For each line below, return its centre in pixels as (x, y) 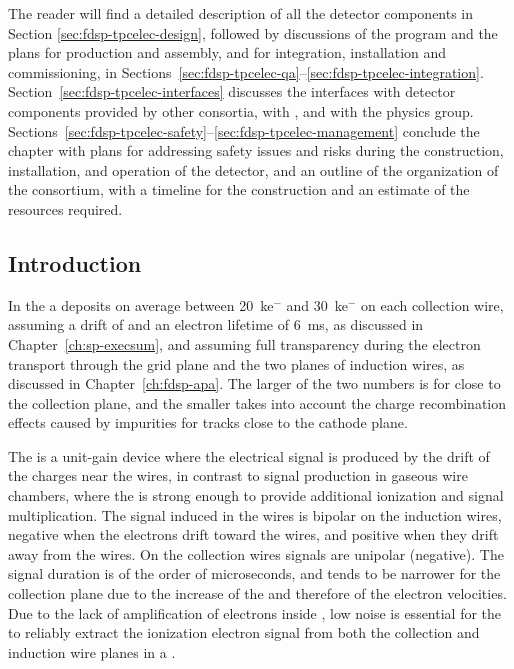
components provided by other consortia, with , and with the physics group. (241, 110)
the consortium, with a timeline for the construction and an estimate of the (239, 189)
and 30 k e (317, 304)
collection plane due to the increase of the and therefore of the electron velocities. (257, 593)
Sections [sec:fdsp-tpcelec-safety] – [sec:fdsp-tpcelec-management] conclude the (244, 130)
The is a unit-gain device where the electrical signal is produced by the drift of (249, 455)
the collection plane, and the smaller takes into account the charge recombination (257, 402)
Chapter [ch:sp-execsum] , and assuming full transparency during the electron (244, 343)
